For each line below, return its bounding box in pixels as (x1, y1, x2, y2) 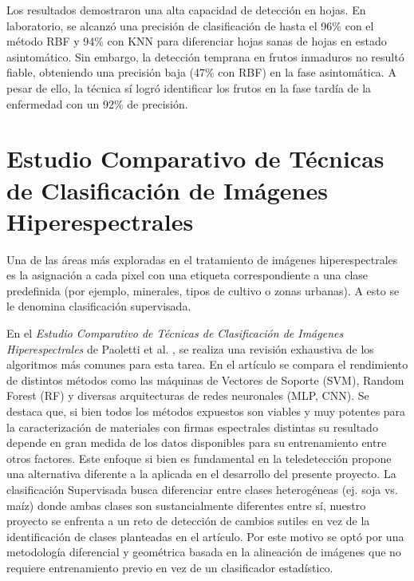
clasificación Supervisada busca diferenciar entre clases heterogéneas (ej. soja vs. (6, 480, 398, 497)
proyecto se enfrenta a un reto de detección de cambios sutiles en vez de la (6, 512, 370, 529)
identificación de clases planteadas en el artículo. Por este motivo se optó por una (6, 528, 404, 544)
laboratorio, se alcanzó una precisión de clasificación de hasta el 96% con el (6, 17, 374, 34)
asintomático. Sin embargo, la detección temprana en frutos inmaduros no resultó (6, 48, 404, 65)
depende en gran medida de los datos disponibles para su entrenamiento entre (6, 434, 387, 451)
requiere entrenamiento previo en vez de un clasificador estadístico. (6, 559, 333, 575)
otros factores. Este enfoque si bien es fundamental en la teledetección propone (6, 449, 392, 466)
